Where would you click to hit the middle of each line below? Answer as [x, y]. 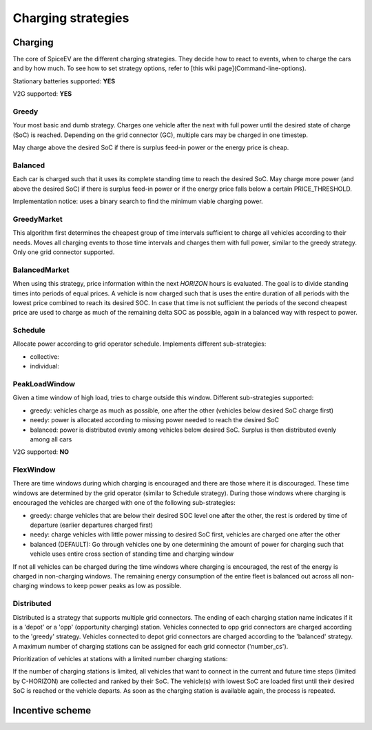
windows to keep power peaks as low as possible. [110, 586]
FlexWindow [34, 470]
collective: [45, 356]
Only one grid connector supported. [64, 252]
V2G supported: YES [42, 94]
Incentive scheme [52, 710]
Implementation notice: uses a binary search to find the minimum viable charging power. [138, 201]
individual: [45, 366]
